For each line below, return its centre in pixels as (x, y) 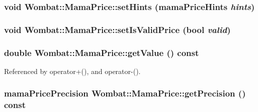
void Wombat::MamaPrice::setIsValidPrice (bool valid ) (117, 29)
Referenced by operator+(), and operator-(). (72, 71)
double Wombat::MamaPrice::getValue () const (102, 52)
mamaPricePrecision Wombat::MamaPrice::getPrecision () (125, 93)
